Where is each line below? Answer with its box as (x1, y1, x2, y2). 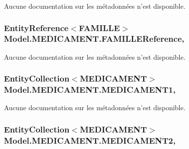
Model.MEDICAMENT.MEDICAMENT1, (4, 83, 176, 96)
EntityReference (4, 21, 69, 33)
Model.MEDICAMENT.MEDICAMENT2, (4, 134, 176, 146)
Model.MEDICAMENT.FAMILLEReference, (4, 33, 185, 45)
